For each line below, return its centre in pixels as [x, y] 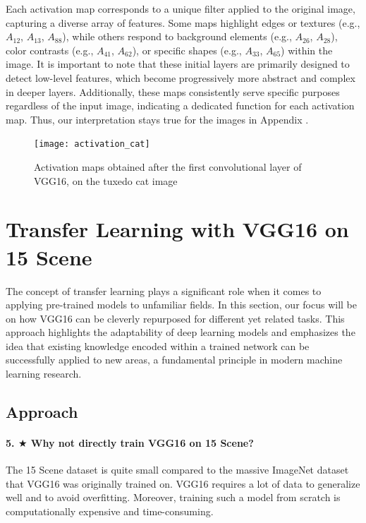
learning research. [44, 374]
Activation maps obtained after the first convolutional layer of [168, 167]
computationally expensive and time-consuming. [110, 511]
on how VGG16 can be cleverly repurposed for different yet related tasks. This [175, 318]
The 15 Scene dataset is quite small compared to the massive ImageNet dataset [177, 470]
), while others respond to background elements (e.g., [177, 36]
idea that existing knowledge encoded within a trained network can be [158, 345]
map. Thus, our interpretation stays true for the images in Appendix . [157, 119]
